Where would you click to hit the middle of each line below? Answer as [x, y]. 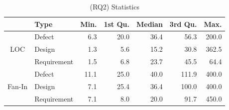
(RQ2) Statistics [114, 6]
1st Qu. [116, 24]
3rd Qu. [183, 24]
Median [150, 24]
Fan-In [18, 86]
